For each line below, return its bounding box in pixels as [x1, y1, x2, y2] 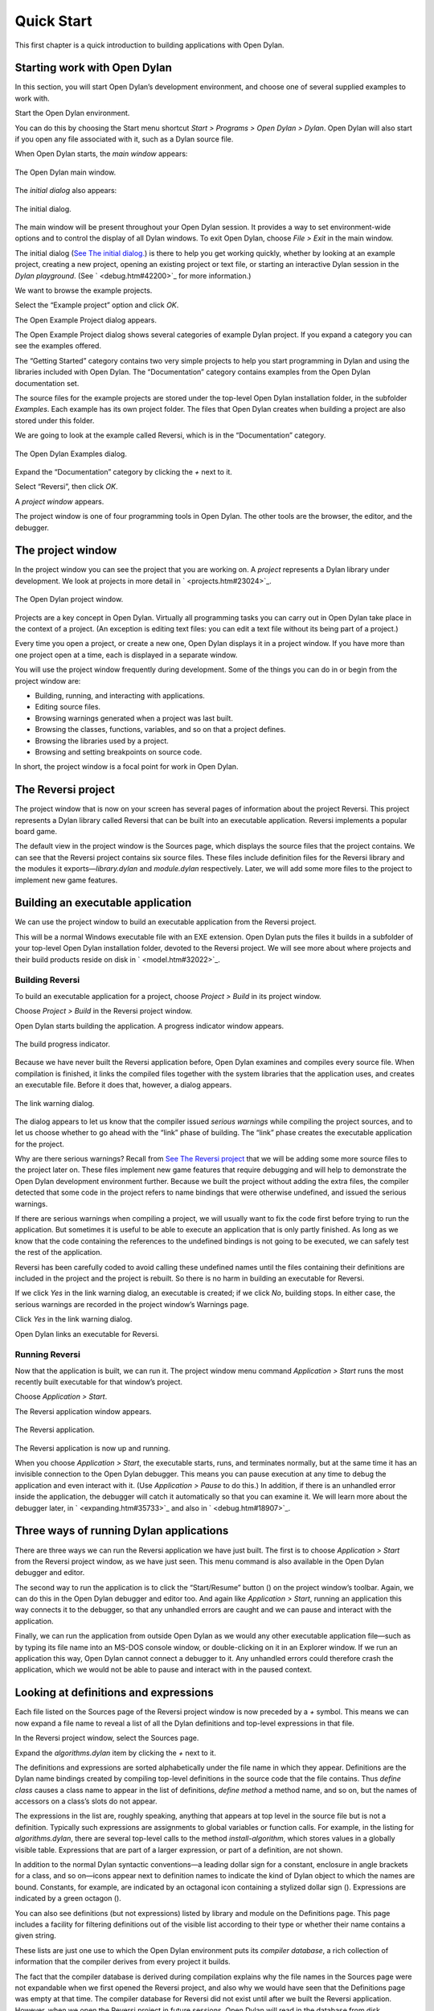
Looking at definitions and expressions [14, 1686, 214, 1700]
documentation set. [14, 378, 80, 388]
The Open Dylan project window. [14, 594, 124, 604]
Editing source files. [35, 702, 100, 712]
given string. [14, 1931, 56, 1940]
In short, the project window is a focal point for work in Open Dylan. [14, 762, 239, 771]
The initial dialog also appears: [14, 186, 117, 195]
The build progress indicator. [14, 1038, 110, 1049]
